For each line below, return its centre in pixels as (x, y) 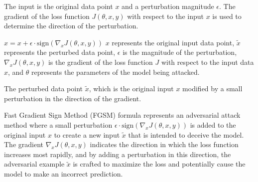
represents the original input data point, (173, 42)
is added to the (213, 124)
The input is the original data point (59, 6)
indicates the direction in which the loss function (164, 144)
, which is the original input (131, 89)
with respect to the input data (207, 62)
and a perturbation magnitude (168, 6)
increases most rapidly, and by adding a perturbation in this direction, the (118, 154)
